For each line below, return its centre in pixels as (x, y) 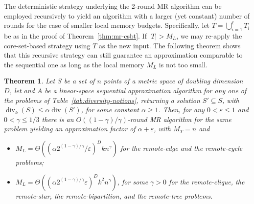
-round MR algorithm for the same (179, 119)
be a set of (79, 81)
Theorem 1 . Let (30, 81)
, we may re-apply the (209, 35)
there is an (58, 119)
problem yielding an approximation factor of (70, 129)
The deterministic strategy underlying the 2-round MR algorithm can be (113, 6)
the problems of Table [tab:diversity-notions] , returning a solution (102, 100)
